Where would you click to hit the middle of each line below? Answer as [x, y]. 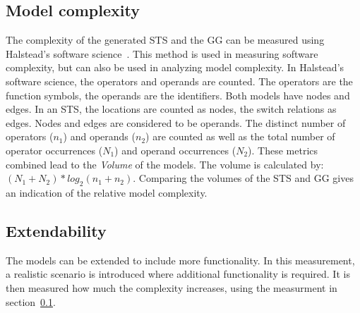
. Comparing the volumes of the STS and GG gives [243, 178]
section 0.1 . [31, 301]
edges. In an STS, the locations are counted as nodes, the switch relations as [171, 109]
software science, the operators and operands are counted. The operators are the [179, 81]
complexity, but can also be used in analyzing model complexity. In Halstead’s [175, 67]
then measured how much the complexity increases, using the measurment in [172, 287]
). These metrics [283, 150]
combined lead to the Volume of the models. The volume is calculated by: [165, 164]
